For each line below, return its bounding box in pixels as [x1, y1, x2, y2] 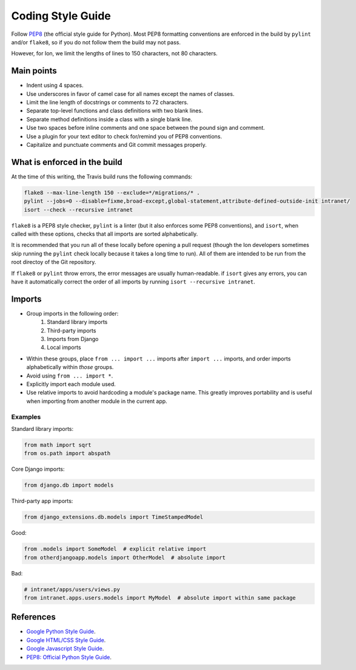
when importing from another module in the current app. [26, 398, 167, 405]
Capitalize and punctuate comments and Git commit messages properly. [26, 141, 207, 148]
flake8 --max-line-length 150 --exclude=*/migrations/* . [24, 189, 200, 196]
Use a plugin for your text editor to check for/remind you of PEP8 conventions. [26, 132, 223, 140]
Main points [11, 66, 57, 76]
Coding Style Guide [11, 9, 112, 22]
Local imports [47, 343, 81, 351]
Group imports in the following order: [26, 310, 119, 317]
